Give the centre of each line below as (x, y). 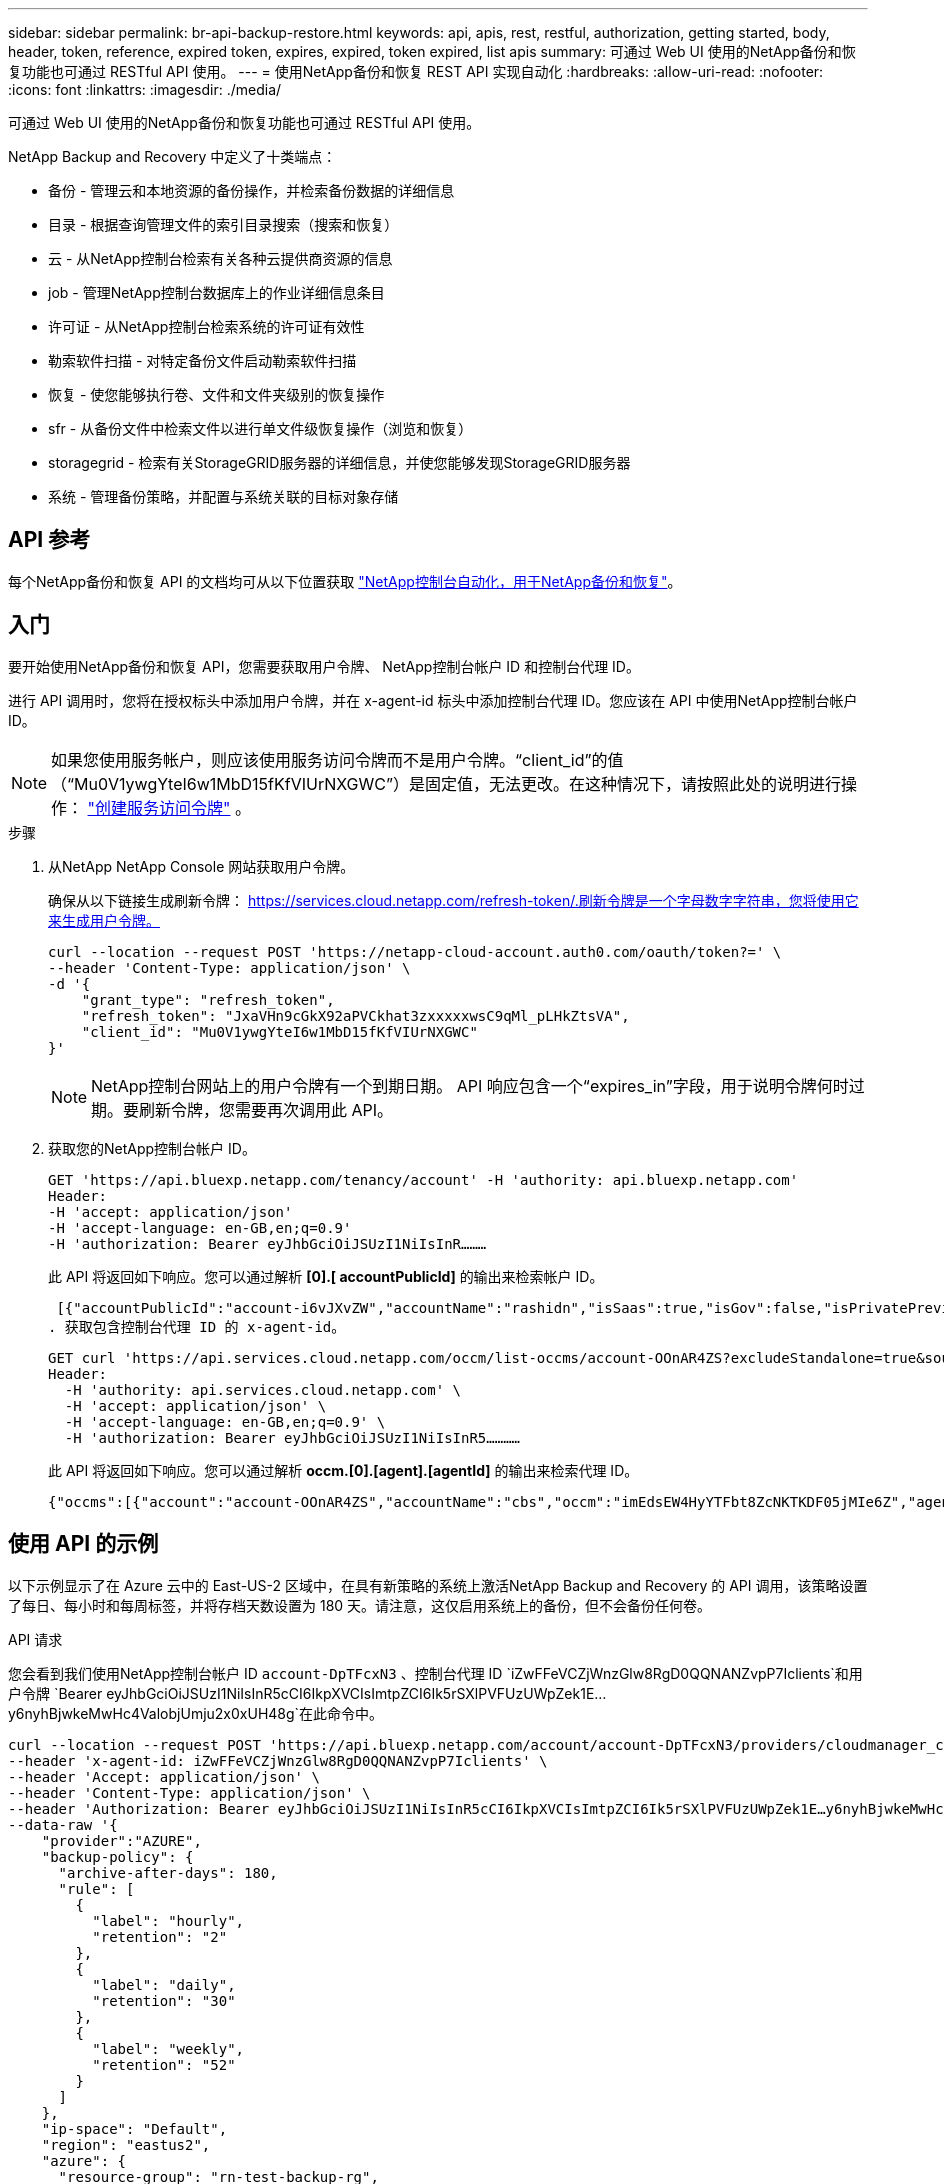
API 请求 (35, 1639)
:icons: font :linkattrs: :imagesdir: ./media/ (145, 89)
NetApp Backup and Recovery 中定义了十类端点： (172, 156)
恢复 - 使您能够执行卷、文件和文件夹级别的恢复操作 (216, 394)
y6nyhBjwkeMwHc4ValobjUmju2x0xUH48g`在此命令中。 (196, 1713)
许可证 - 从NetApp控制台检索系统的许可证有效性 (206, 326)
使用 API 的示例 (83, 1544)
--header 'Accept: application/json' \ (164, 1776)
